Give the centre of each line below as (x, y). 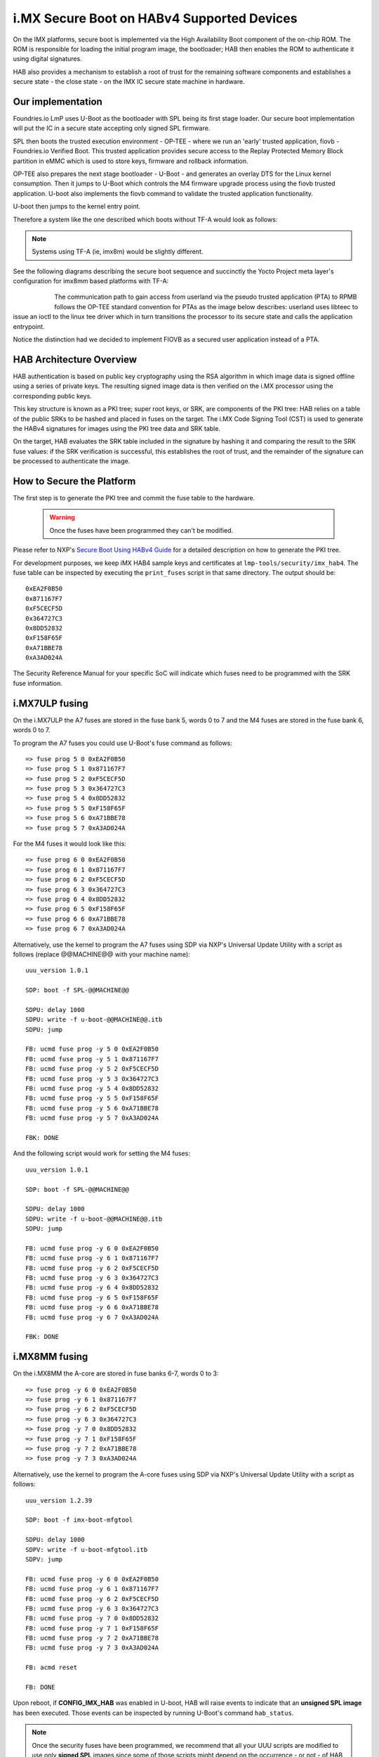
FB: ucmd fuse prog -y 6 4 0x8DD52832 (92, 1288)
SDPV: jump (44, 1559)
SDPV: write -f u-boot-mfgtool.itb (87, 1549)
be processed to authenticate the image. (72, 461)
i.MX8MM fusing (51, 1357)
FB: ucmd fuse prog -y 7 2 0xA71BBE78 (92, 1638)
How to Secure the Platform (74, 481)
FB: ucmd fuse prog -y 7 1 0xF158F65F (92, 1628)
